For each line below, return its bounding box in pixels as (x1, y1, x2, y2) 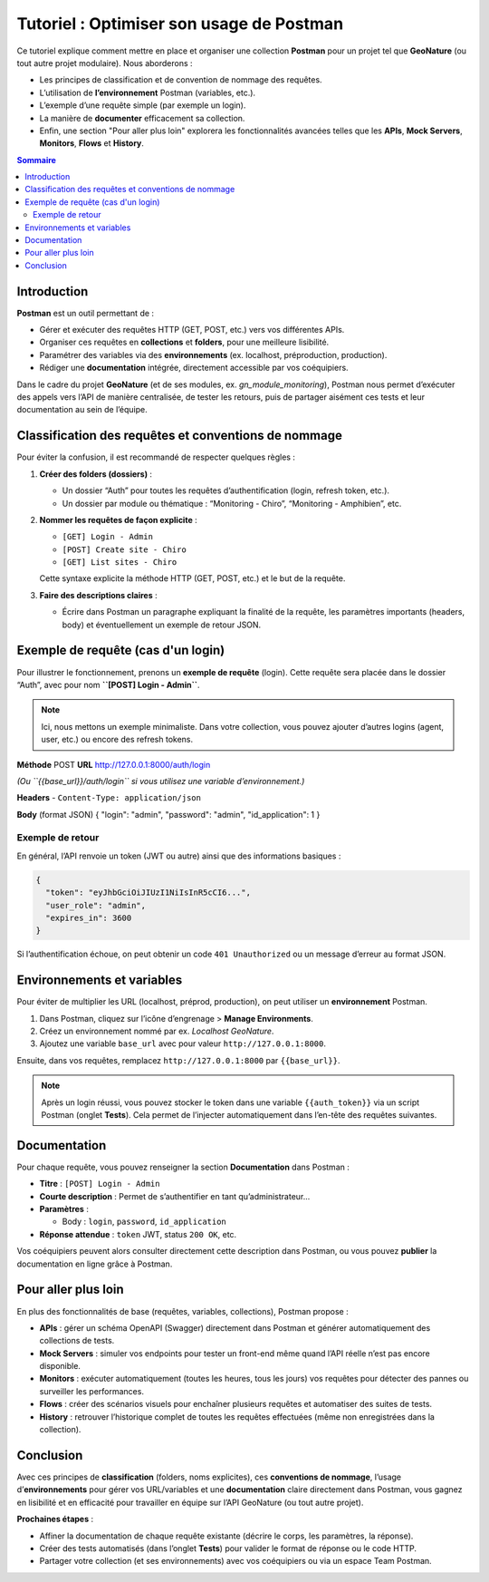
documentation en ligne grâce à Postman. (16, 1258, 173, 1269)
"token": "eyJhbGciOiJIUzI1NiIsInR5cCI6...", (45, 888, 251, 898)
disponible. (39, 1361, 81, 1372)
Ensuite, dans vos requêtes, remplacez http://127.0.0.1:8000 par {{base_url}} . (16, 1054, 340, 1065)
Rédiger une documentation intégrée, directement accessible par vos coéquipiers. (39, 363, 349, 374)
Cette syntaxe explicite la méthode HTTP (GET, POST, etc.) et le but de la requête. (39, 573, 346, 584)
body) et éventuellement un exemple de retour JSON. (62, 619, 262, 630)
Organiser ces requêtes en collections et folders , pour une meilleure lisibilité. (39, 336, 330, 348)
